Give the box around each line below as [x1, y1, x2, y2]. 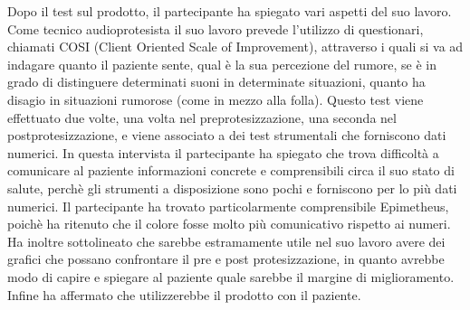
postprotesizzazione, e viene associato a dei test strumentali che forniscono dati [7, 126, 446, 145]
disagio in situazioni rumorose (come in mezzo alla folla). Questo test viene [7, 89, 424, 108]
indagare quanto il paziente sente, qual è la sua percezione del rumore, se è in [7, 54, 437, 73]
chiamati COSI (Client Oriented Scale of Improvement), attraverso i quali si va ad [7, 37, 464, 56]
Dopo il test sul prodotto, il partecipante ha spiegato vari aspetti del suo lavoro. [7, 2, 452, 20]
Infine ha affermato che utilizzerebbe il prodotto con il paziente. [7, 285, 361, 304]
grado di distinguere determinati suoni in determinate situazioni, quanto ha [7, 72, 426, 91]
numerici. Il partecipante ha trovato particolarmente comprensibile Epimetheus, [7, 196, 449, 215]
